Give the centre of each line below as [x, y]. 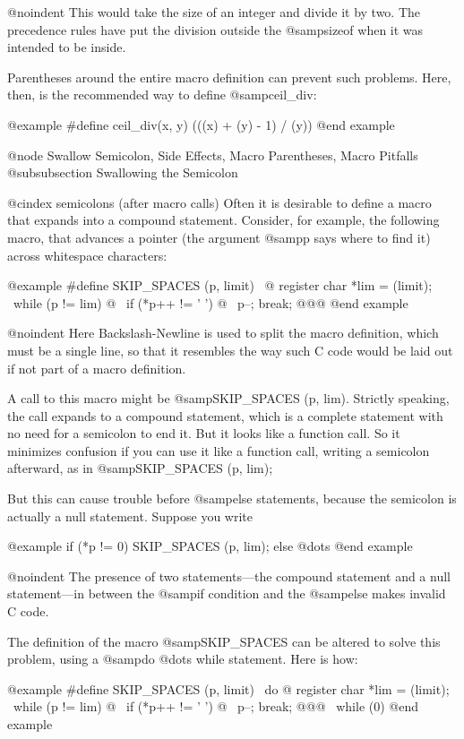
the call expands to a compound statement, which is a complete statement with [225, 415]
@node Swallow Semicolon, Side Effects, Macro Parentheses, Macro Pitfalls [213, 155]
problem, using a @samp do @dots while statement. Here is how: [183, 659]
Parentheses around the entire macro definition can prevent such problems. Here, [229, 77]
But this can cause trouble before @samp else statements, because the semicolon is [232, 498]
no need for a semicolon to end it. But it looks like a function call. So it [204, 433]
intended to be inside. [67, 47]
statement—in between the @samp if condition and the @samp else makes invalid [227, 593]
